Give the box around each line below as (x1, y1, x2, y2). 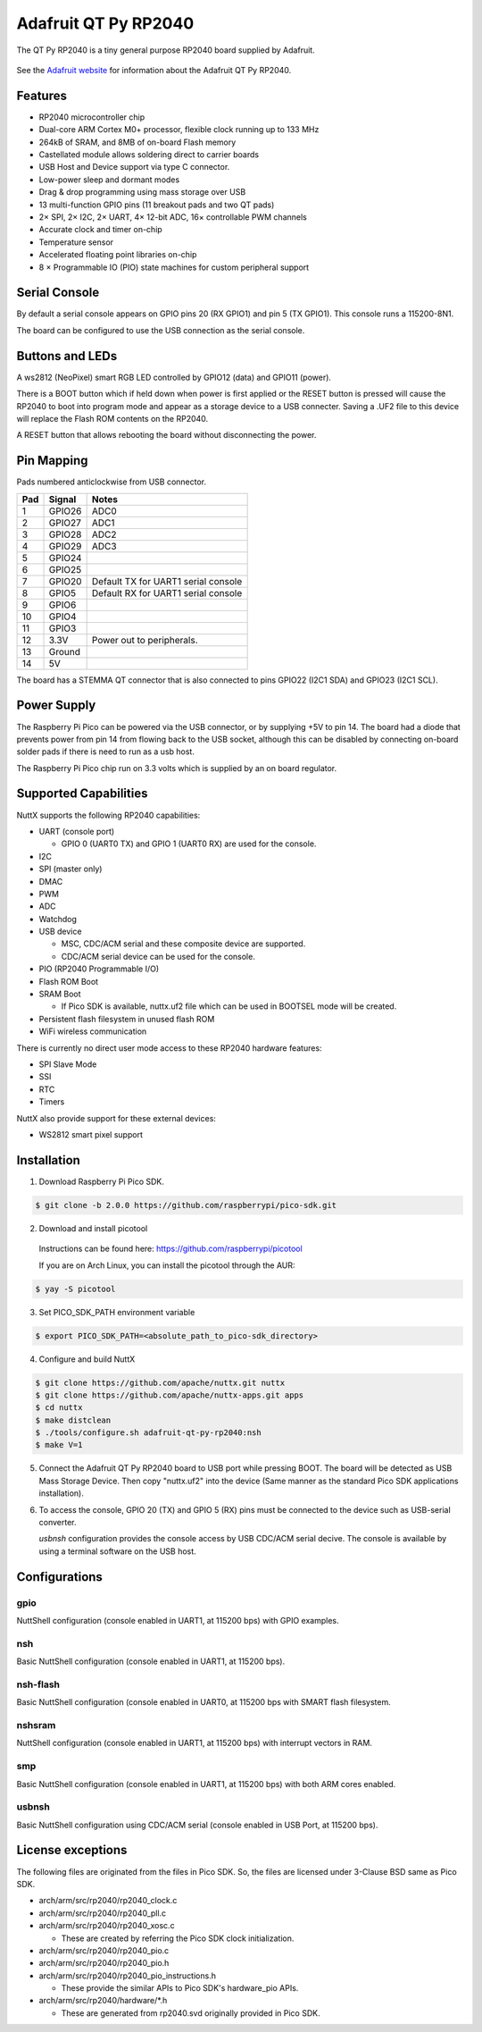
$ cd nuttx (35, 1403, 83, 1413)
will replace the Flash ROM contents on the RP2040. (16, 413, 209, 424)
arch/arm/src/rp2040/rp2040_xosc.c (38, 1920, 175, 1931)
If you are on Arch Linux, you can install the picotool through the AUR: (38, 1260, 295, 1271)
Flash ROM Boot (38, 976, 98, 987)
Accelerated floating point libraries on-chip (38, 249, 197, 260)
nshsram (16, 1719, 56, 1732)
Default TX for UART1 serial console (91, 575, 243, 587)
